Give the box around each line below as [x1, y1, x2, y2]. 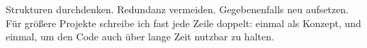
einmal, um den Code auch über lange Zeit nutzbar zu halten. [6, 29, 274, 44]
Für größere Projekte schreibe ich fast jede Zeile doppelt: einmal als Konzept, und [6, 15, 361, 30]
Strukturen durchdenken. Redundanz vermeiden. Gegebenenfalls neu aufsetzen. [6, 2, 349, 16]
